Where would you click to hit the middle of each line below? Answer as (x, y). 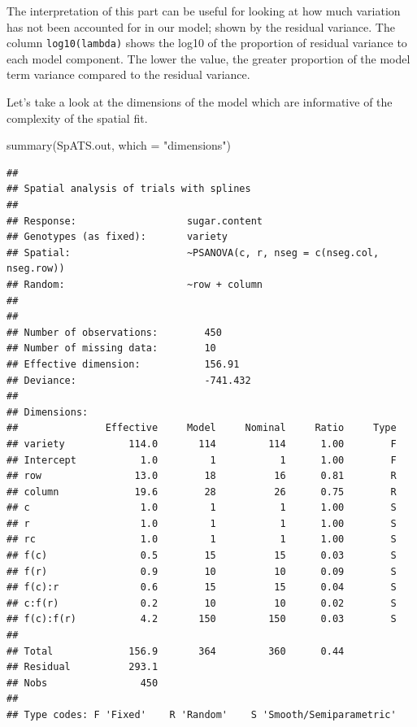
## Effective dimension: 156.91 (123, 364)
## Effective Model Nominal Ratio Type (202, 428)
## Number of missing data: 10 (111, 348)
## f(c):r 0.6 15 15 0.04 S (202, 588)
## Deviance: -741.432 (129, 380)
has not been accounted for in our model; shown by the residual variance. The (201, 26)
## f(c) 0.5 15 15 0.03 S (202, 556)
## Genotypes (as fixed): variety (117, 237)
